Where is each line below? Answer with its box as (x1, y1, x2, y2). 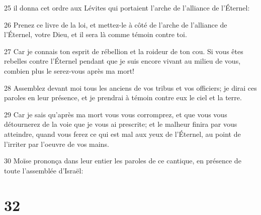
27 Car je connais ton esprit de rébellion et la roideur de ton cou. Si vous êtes (4, 46, 243, 56)
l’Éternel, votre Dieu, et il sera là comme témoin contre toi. (4, 29, 187, 40)
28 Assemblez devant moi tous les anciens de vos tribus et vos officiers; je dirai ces (4, 82, 257, 93)
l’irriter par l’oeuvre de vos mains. (4, 138, 109, 149)
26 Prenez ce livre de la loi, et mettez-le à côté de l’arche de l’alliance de (4, 19, 227, 30)
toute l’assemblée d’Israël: (4, 165, 83, 175)
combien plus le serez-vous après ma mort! (4, 65, 134, 76)
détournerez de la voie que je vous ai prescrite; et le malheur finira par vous (4, 119, 237, 129)
